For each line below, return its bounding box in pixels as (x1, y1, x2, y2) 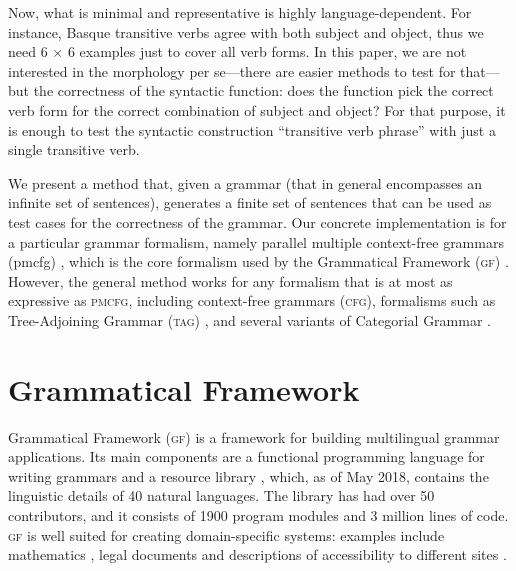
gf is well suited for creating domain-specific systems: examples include (8, 524, 445, 545)
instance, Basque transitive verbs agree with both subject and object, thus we (8, 21, 484, 42)
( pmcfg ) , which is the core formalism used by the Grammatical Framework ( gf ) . (8, 251, 509, 272)
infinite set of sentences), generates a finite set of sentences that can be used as (8, 192, 492, 213)
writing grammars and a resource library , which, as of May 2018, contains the (8, 465, 489, 486)
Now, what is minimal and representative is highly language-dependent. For (8, 2, 472, 22)
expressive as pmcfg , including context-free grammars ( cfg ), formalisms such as (8, 290, 496, 311)
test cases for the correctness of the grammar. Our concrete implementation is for (8, 211, 507, 232)
